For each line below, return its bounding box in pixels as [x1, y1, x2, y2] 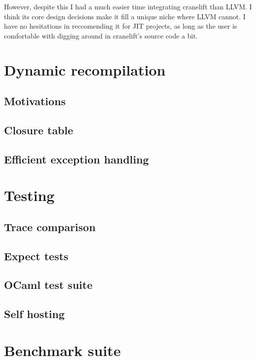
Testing [4, 185, 55, 205]
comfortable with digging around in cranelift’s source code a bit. [4, 30, 198, 40]
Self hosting [4, 306, 65, 321]
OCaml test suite [4, 277, 93, 292]
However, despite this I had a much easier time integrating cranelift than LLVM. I [4, 1, 252, 11]
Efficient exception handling [4, 151, 149, 166]
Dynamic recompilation [4, 59, 166, 80]
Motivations [4, 93, 66, 109]
